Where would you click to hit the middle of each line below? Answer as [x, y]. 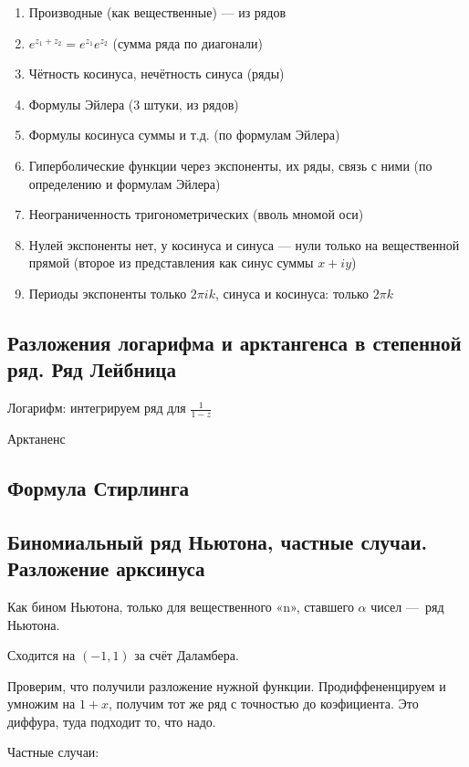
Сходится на [42, 655]
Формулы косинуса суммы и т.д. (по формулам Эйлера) [184, 135]
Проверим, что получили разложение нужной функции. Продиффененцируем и [227, 685]
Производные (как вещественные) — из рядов [157, 12]
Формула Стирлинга [98, 487]
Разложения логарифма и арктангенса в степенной [234, 342]
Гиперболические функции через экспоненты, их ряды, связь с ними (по [230, 165]
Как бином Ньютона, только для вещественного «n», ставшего [181, 606]
